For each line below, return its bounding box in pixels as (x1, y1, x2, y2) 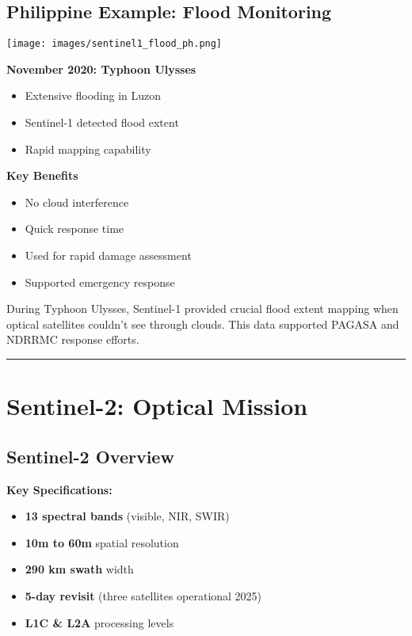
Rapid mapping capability (25, 140, 151, 157)
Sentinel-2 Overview (6, 444, 174, 468)
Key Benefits (6, 167, 78, 184)
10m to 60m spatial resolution (25, 534, 179, 550)
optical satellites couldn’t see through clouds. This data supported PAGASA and (6, 315, 399, 332)
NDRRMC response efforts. (6, 331, 139, 348)
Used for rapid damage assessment (25, 247, 192, 264)
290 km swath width (25, 561, 134, 577)
